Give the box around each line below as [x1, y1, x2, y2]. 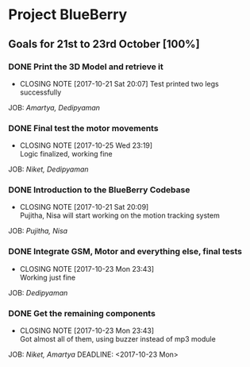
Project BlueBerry [8, 6, 128, 24]
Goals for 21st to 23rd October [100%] [8, 37, 200, 51]
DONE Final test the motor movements [8, 122, 159, 133]
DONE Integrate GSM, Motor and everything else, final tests [8, 246, 242, 257]
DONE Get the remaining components [8, 307, 156, 319]
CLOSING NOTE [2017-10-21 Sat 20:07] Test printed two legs [19, 79, 220, 88]
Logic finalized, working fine [19, 149, 113, 159]
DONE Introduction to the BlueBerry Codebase [8, 184, 190, 195]
